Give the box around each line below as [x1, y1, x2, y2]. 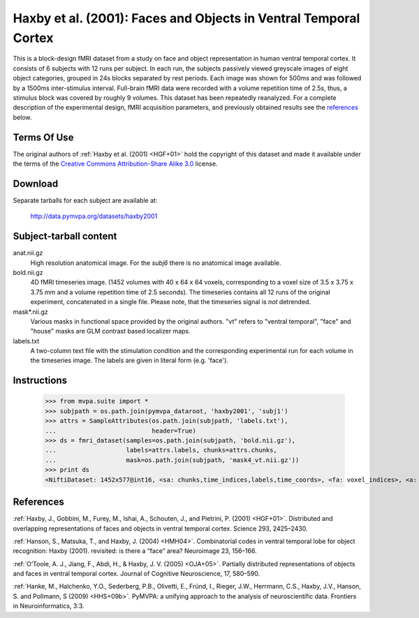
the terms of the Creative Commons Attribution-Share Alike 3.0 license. [13, 159, 218, 168]
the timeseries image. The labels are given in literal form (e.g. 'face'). [30, 357, 228, 365]
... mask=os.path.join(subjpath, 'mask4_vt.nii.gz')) [45, 456, 300, 464]
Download [13, 178, 59, 189]
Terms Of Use [13, 131, 74, 143]
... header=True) [45, 426, 197, 435]
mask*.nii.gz [13, 308, 48, 316]
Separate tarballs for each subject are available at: [13, 196, 158, 204]
